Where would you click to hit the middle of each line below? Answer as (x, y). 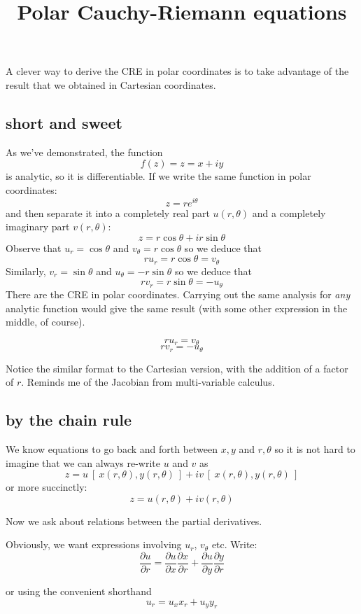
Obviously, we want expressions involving (94, 544)
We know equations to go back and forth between (112, 448)
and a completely (289, 212)
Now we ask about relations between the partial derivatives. (134, 521)
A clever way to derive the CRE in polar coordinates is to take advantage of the (177, 71)
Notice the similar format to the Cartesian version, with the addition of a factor (177, 368)
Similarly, (26, 271)
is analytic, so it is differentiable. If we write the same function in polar (158, 176)
